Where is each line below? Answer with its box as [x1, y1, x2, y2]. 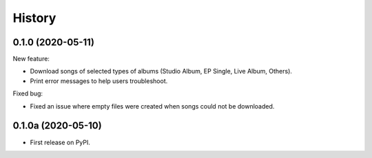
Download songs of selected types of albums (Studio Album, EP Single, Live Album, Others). [30, 67, 293, 76]
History [12, 10, 56, 25]
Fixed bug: [12, 89, 43, 98]
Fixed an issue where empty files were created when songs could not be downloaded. [30, 102, 275, 110]
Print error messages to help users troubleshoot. [30, 76, 168, 85]
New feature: [12, 55, 50, 63]
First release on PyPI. [30, 138, 91, 146]
